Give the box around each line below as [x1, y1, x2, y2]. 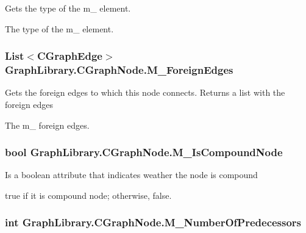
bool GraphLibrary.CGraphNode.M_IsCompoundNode [5, 145, 283, 160]
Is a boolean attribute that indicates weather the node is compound [5, 168, 258, 181]
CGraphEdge [37, 48, 102, 63]
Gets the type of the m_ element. [5, 2, 131, 14]
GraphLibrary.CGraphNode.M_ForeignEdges [5, 62, 233, 77]
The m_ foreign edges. [5, 118, 90, 131]
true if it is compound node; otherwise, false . [5, 188, 172, 201]
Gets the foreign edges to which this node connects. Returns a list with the [5, 86, 285, 99]
